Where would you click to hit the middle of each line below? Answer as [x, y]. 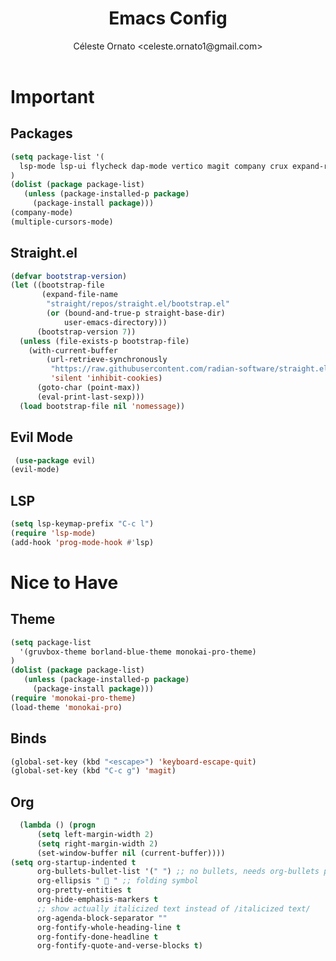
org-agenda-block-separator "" [102, 918]
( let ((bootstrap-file [57, 285]
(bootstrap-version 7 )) [86, 332]
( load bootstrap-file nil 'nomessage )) [102, 406]
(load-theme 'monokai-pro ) [66, 707]
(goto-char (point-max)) [88, 388]
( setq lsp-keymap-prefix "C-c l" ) [82, 524]
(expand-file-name [79, 295]
